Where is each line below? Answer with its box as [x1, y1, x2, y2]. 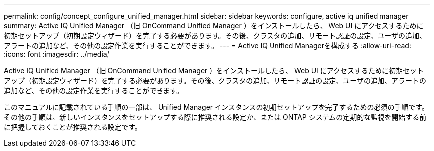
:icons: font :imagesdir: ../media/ [4, 50, 109, 58]
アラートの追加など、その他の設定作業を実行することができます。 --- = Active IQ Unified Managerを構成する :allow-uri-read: [4, 41, 411, 50]
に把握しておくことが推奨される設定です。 [4, 123, 142, 131]
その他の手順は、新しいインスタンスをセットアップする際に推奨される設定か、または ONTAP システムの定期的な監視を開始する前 [4, 113, 427, 121]
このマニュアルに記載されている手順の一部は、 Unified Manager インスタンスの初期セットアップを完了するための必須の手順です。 [4, 103, 429, 111]
